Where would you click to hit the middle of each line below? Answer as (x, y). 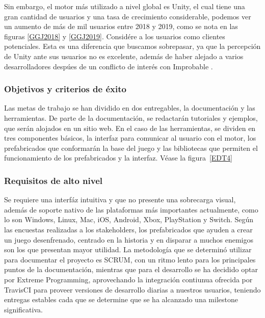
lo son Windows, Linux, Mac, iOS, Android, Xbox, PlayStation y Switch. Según (129, 219)
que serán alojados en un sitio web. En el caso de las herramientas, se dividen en (130, 128)
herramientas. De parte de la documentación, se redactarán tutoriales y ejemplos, (131, 117)
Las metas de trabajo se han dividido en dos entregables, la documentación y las (130, 108)
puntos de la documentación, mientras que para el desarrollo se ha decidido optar (131, 269)
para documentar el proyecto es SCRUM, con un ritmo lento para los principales (130, 259)
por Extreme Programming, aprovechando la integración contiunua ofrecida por (128, 279)
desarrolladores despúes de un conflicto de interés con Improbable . (109, 66)
